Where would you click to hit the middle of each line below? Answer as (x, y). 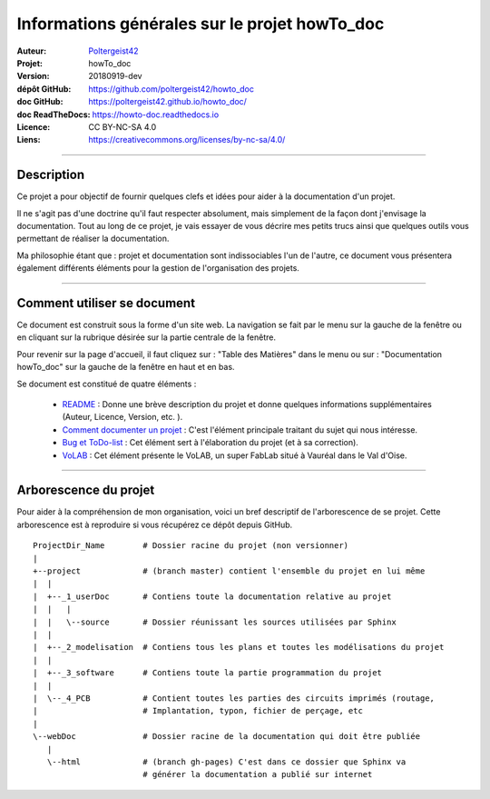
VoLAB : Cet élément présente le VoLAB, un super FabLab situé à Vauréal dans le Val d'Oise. (235, 455)
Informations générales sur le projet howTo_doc (201, 24)
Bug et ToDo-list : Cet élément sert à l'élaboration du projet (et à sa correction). (210, 443)
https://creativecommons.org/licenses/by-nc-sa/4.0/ (187, 140)
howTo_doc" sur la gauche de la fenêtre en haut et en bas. (126, 367)
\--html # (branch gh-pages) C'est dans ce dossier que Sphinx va (226, 762)
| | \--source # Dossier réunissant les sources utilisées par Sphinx (215, 622)
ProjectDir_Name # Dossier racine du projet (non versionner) (191, 546)
